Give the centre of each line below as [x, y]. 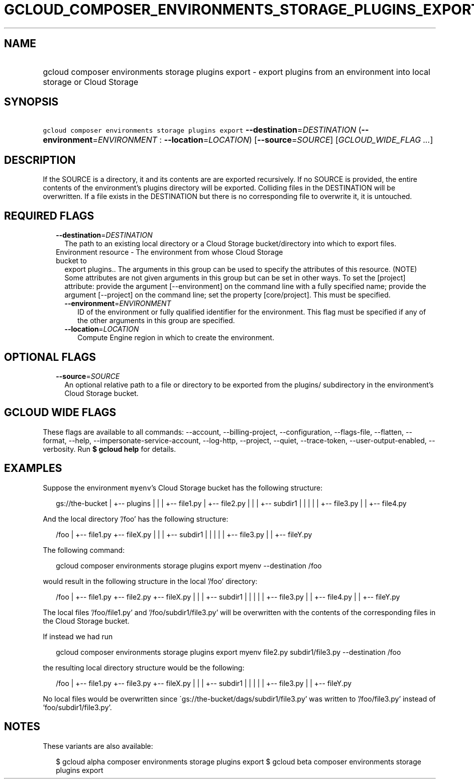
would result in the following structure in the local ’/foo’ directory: [150, 581]
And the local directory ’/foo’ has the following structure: [136, 519]
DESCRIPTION [40, 160]
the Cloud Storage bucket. [86, 621]
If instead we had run [78, 636]
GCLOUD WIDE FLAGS [60, 413]
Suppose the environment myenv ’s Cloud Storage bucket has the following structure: [183, 487]
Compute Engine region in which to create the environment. [176, 338]
